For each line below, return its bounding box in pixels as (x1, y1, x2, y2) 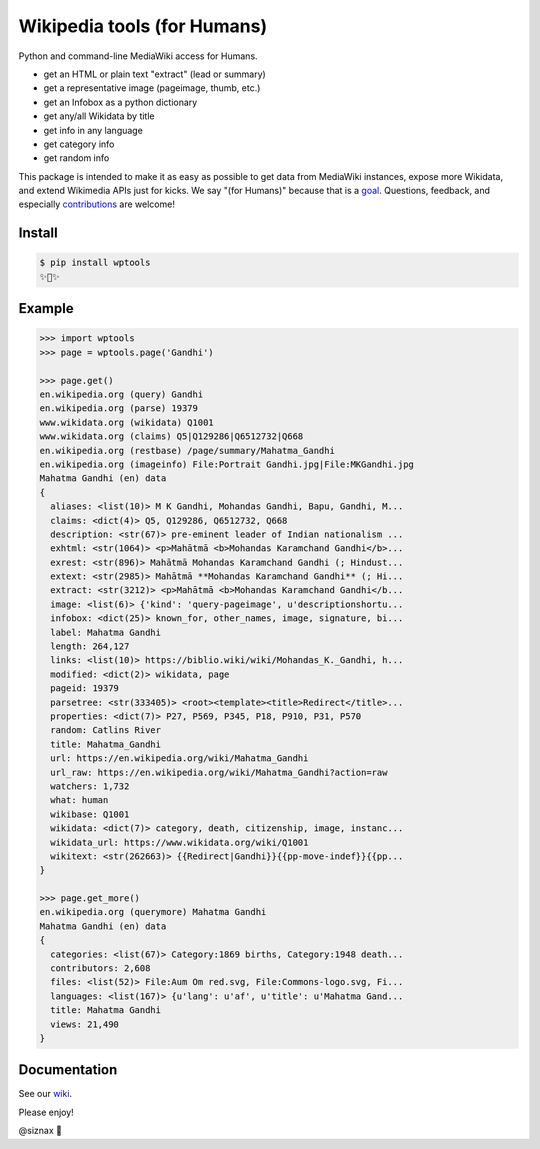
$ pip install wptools (39, 257, 151, 269)
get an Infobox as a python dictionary (43, 96, 198, 108)
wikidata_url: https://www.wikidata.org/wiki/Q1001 (50, 836, 309, 848)
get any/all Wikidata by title (43, 110, 155, 122)
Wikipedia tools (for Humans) (18, 15, 268, 37)
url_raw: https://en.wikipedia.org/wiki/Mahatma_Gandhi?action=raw (50, 766, 388, 778)
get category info (43, 138, 115, 150)
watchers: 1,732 (50, 780, 130, 792)
